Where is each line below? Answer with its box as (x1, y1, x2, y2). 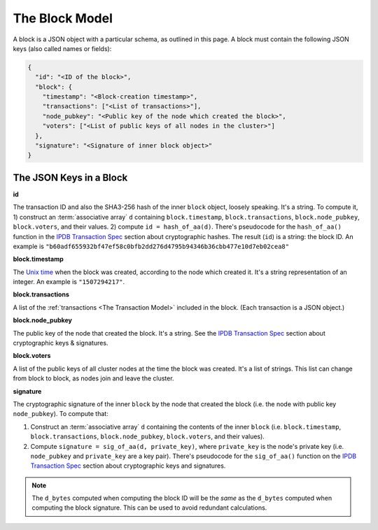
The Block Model (13, 10, 113, 26)
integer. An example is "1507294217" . (13, 278, 125, 286)
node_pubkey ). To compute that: (13, 410, 108, 418)
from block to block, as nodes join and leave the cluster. (13, 374, 174, 382)
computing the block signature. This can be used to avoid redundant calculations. (31, 503, 267, 512)
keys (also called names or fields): (13, 44, 112, 52)
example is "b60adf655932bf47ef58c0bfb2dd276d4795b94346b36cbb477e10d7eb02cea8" (13, 242, 290, 250)
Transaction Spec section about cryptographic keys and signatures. (30, 461, 226, 470)
